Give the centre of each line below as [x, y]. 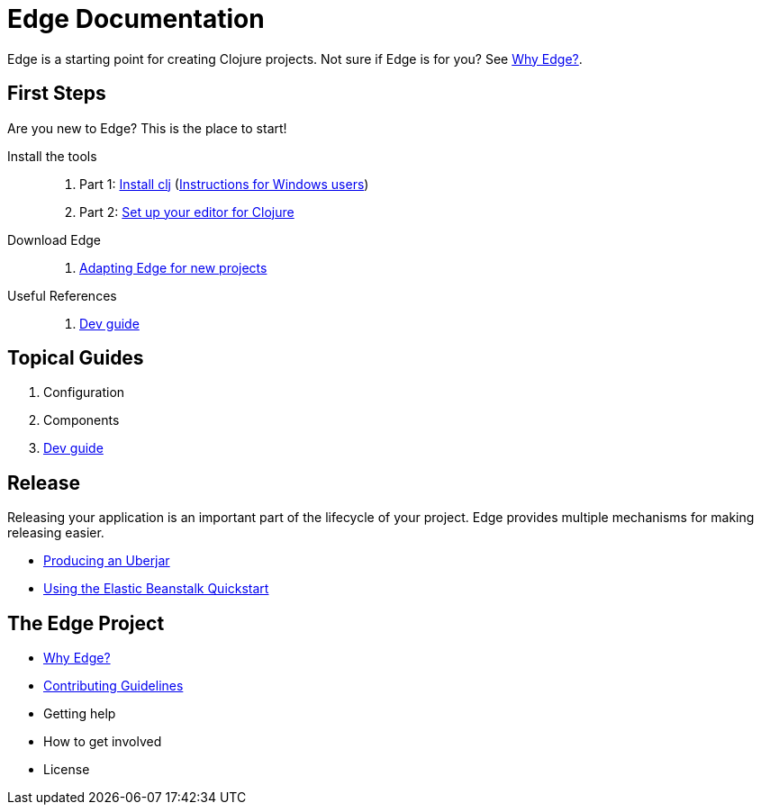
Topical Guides [76, 358]
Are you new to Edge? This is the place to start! [147, 128]
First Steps [57, 94]
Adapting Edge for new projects [173, 267]
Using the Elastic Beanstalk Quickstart [156, 589]
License [67, 770]
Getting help [80, 714]
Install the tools [52, 156]
